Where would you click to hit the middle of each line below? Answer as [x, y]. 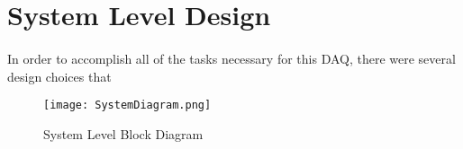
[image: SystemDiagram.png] [127, 105]
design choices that [59, 76]
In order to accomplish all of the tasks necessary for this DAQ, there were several [231, 58]
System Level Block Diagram [123, 133]
